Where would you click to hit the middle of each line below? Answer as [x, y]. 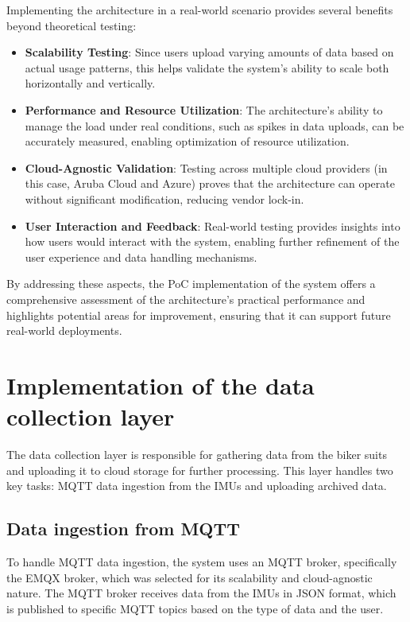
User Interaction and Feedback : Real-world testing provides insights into [213, 225]
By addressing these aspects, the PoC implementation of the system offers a [191, 284]
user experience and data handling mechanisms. [141, 257]
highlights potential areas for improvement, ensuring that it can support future [199, 315]
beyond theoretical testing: [72, 25]
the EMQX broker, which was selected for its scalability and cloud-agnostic [190, 577]
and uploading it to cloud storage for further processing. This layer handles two [200, 470]
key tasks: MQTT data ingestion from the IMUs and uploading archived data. [197, 486]
